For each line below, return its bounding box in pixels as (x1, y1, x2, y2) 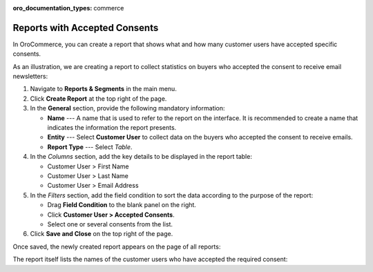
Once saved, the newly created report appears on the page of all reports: (12, 242, 221, 251)
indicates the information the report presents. (47, 124, 177, 132)
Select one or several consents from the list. (47, 220, 173, 228)
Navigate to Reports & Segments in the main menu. (30, 85, 178, 93)
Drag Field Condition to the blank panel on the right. (47, 201, 197, 209)
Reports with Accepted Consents (12, 21, 159, 34)
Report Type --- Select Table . (47, 142, 133, 151)
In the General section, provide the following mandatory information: (30, 104, 225, 113)
